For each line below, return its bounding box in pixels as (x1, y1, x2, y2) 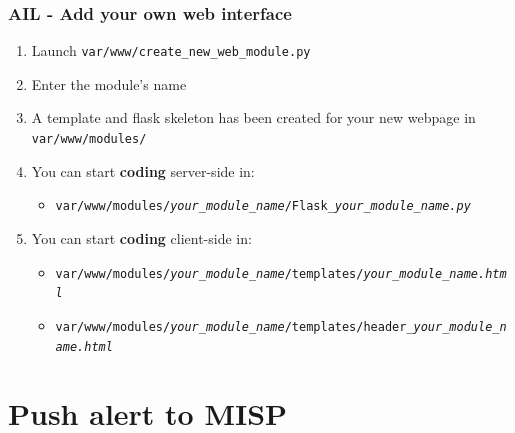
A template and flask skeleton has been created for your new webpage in (31, 107, 476, 128)
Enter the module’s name (31, 73, 187, 94)
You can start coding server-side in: (31, 160, 255, 181)
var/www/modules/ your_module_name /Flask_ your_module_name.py (55, 199, 471, 214)
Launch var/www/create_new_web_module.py (31, 40, 311, 61)
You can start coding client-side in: (31, 227, 252, 248)
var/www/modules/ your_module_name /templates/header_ (55, 319, 414, 334)
